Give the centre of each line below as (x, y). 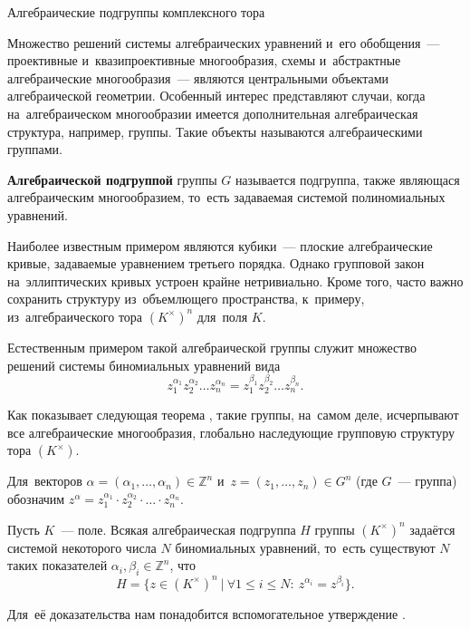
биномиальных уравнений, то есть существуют (305, 547)
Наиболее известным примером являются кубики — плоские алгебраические (220, 245)
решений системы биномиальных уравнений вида (144, 365)
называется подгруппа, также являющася (347, 179)
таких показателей (58, 565)
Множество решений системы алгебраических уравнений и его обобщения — (224, 42)
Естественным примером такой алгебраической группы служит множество (212, 347)
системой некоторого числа (82, 547)
